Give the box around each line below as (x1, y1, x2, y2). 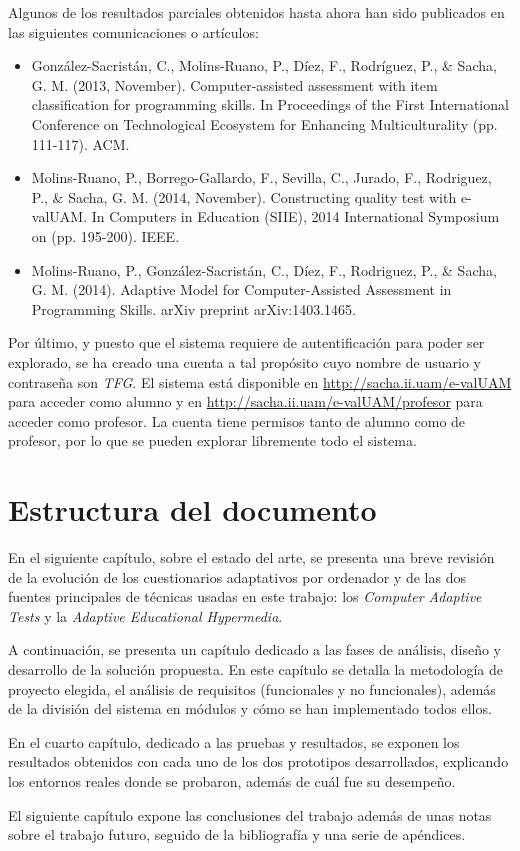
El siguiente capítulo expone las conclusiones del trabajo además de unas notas (8, 804, 492, 825)
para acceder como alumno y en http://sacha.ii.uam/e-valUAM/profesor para (8, 391, 483, 412)
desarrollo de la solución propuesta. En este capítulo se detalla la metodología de (8, 658, 503, 679)
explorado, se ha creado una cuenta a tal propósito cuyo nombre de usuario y (8, 351, 481, 372)
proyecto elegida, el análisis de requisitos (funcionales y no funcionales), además (8, 678, 496, 699)
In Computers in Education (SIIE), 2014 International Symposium (91, 206, 500, 227)
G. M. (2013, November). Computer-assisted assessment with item (31, 74, 438, 95)
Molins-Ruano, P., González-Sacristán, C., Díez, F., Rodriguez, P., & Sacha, (31, 259, 497, 280)
